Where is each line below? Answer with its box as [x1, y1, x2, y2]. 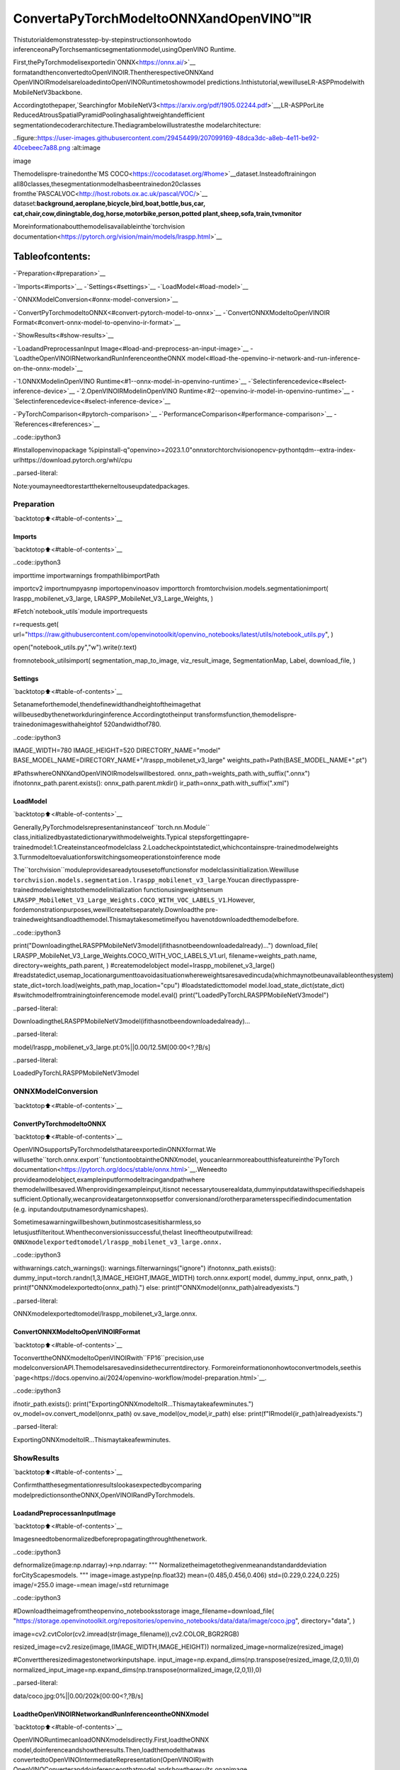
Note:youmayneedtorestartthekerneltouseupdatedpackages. [13, 481, 190, 490]
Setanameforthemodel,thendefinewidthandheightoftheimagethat [13, 700, 201, 709]
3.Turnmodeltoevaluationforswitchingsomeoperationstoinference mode [13, 853, 221, 862]
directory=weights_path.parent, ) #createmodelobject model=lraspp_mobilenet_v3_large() [13, 961, 275, 969]
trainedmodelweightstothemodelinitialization [13, 886, 142, 894]
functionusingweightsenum [143, 886, 223, 894]
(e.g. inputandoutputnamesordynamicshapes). [13, 1204, 149, 1214]
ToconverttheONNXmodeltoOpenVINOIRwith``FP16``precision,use [13, 1354, 205, 1362]
